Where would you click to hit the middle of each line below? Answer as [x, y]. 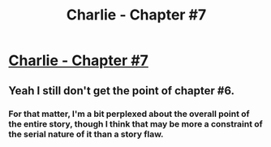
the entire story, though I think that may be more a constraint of [136, 123]
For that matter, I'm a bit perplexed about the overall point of [129, 114]
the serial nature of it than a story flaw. [86, 134]
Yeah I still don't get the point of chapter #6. [122, 91]
